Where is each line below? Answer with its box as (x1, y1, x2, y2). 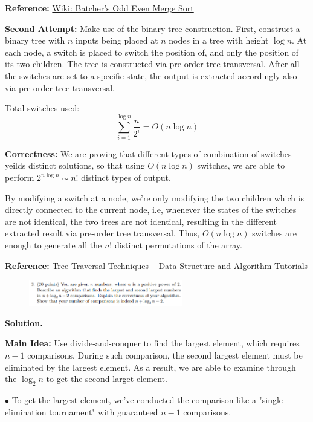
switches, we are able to (197, 159, 285, 172)
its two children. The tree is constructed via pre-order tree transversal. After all (5, 57, 300, 70)
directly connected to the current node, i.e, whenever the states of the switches (5, 203, 297, 216)
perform (5, 171, 34, 184)
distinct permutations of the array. (114, 239, 242, 252)
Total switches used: (5, 102, 80, 114)
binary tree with (5, 34, 65, 47)
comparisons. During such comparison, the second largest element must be (27, 349, 303, 362)
